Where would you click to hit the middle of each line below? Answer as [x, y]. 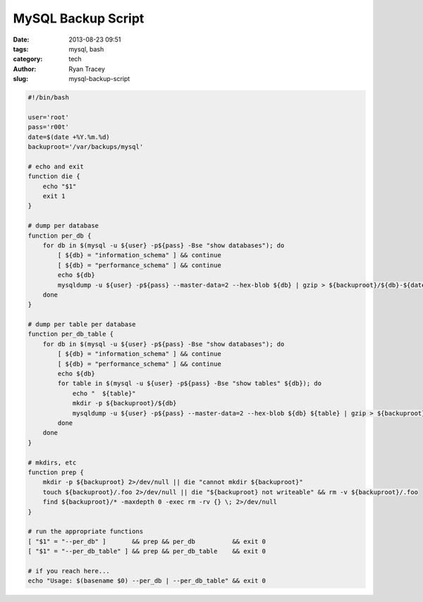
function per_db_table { [71, 334]
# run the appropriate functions [86, 532]
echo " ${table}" [104, 393]
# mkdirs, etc [52, 462]
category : [28, 59]
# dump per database [63, 226]
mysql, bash [86, 49]
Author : [25, 69]
